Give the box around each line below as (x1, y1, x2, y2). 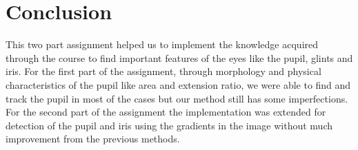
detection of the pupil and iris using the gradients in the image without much (6, 118, 332, 132)
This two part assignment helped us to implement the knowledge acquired (6, 37, 319, 52)
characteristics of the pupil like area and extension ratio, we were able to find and (6, 77, 351, 92)
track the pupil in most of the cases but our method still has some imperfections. (6, 91, 348, 105)
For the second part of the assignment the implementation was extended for (6, 105, 326, 119)
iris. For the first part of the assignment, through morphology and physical (6, 64, 321, 78)
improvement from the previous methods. (6, 131, 180, 146)
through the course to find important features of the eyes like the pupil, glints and (6, 50, 353, 65)
